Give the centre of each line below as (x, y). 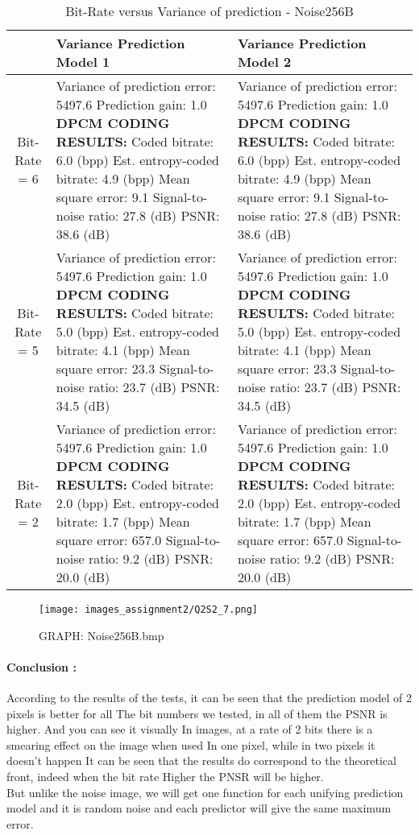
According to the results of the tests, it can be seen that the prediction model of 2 (209, 698)
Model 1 (83, 62)
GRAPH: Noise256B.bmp (102, 635)
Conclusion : (41, 666)
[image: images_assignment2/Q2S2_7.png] (149, 610)
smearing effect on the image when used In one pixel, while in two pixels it (191, 744)
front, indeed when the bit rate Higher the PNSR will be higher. (165, 777)
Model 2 (264, 62)
